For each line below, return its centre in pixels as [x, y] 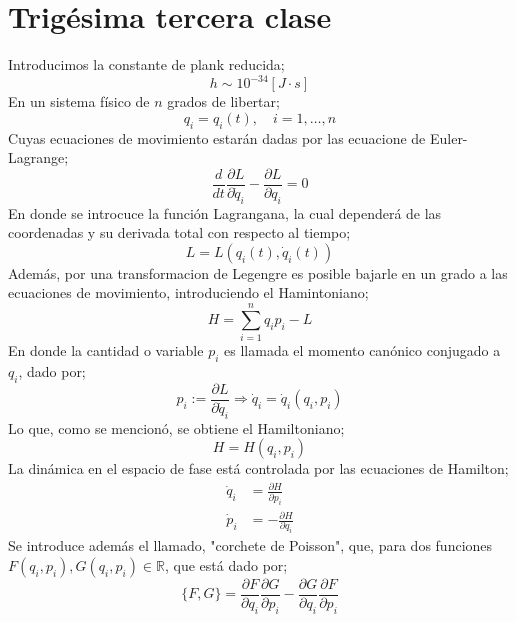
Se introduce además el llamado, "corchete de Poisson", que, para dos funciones [250, 545]
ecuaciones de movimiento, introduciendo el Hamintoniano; [188, 292]
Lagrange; [38, 157]
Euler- [448, 137]
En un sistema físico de [79, 101]
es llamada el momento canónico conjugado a [362, 350]
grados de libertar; [223, 101]
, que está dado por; [226, 565]
